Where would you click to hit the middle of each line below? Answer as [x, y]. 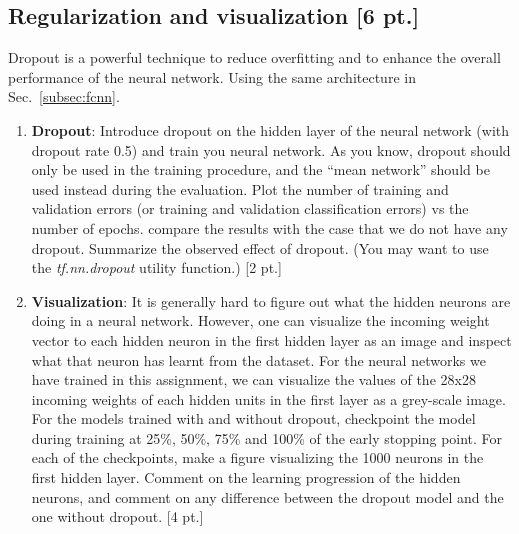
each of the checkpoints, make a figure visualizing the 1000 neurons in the [257, 457]
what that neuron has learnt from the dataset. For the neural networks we [258, 359]
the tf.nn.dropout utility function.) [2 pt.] [156, 267]
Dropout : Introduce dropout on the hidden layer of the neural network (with [270, 129]
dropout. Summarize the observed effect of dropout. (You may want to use [260, 247]
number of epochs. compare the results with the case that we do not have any [269, 227]
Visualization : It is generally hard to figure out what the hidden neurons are [271, 300]
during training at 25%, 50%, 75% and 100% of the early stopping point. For [267, 437]
